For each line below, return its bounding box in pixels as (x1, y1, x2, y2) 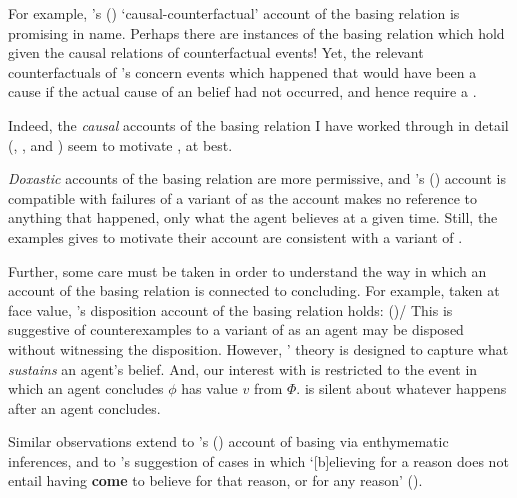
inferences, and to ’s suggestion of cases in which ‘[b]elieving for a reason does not (8, 450, 509, 471)
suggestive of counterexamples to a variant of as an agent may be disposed (8, 319, 464, 340)
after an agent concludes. (8, 397, 161, 418)
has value (181, 378, 238, 399)
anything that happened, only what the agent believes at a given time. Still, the (8, 207, 498, 228)
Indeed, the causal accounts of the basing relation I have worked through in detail (8, 114, 509, 135)
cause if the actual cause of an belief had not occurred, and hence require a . (8, 81, 477, 102)
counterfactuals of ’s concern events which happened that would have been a (8, 61, 477, 82)
